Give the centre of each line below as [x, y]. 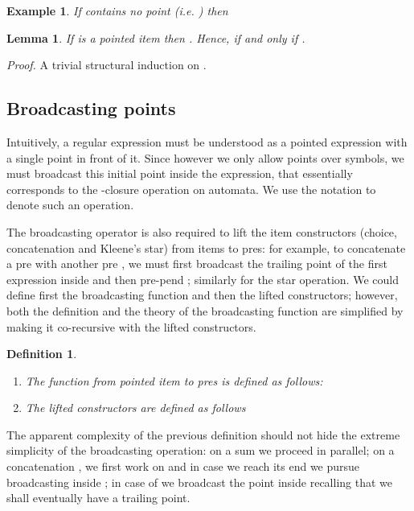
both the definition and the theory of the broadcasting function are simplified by [205, 310]
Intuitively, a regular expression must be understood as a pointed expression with [207, 141]
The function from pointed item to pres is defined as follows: [174, 380]
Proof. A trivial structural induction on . [107, 65]
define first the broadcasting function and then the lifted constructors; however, [202, 295]
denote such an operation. [70, 205]
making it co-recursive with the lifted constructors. [131, 326]
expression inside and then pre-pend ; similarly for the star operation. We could [203, 279]
